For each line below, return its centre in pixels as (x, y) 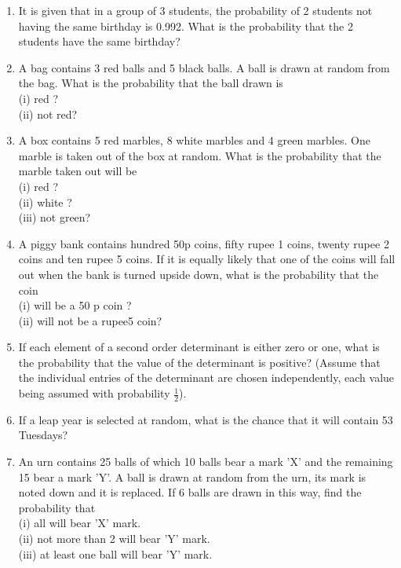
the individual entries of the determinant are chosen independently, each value (206, 377)
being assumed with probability (94, 393)
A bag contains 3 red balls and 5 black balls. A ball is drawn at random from (204, 67)
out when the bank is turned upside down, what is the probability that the (199, 274)
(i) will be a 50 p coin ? (75, 305)
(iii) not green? (55, 217)
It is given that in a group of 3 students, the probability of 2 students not (195, 10)
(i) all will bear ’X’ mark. (80, 523)
